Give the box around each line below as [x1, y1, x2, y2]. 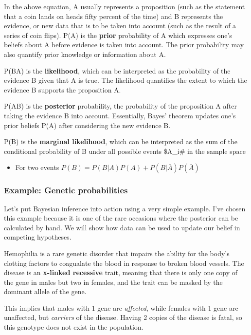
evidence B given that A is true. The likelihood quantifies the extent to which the [4, 75, 247, 85]
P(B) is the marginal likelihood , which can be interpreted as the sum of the [4, 136, 238, 147]
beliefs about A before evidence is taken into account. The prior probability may [4, 39, 244, 50]
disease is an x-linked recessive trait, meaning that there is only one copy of [4, 267, 238, 278]
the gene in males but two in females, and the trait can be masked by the [4, 277, 223, 287]
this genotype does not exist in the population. [4, 322, 143, 332]
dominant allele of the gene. [4, 286, 87, 297]
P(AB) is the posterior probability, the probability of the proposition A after [4, 101, 237, 111]
